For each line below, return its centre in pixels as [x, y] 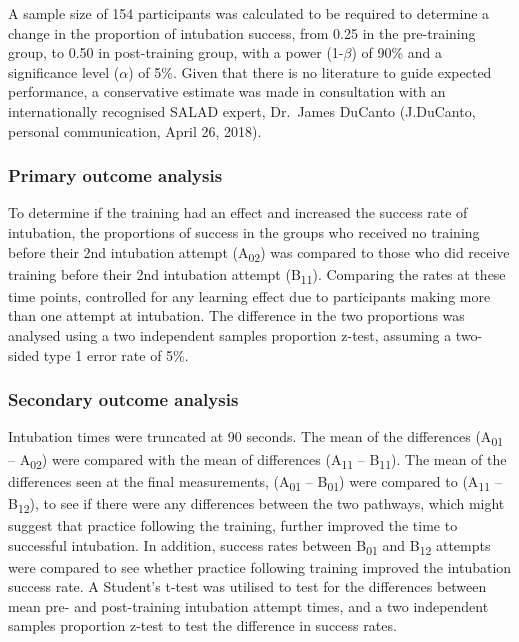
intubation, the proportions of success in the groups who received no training [244, 231]
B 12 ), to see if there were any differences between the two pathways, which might [256, 504]
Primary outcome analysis [115, 175]
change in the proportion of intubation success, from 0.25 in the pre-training [242, 32]
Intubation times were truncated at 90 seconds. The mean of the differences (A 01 [256, 438]
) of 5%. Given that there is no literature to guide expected [310, 71]
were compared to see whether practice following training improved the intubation [260, 566]
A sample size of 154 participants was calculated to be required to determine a [249, 13]
